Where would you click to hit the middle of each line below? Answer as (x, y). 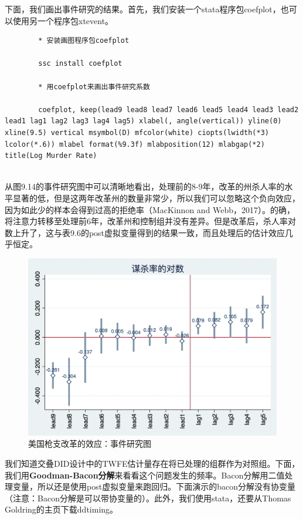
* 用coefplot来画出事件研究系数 (94, 87)
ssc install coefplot (80, 64)
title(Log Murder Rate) (51, 156)
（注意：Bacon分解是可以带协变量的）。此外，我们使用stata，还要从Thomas (148, 498)
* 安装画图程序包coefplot (84, 41)
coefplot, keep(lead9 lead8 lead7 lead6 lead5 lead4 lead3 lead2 (168, 109)
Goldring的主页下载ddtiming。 (62, 509)
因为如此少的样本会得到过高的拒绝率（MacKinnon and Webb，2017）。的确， (150, 209)
